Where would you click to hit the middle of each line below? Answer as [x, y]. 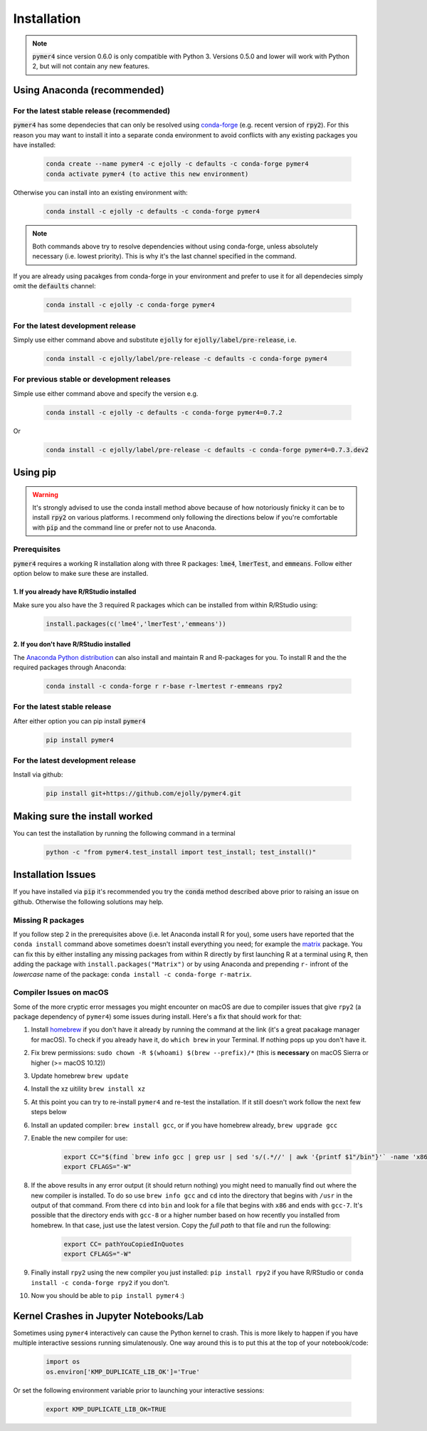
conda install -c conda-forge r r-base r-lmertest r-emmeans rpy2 [164, 686]
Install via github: [38, 775]
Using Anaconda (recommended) [89, 90]
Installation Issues [54, 875]
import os [63, 1362]
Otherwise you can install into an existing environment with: [100, 192]
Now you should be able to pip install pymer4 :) [108, 1295]
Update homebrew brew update [80, 1076]
